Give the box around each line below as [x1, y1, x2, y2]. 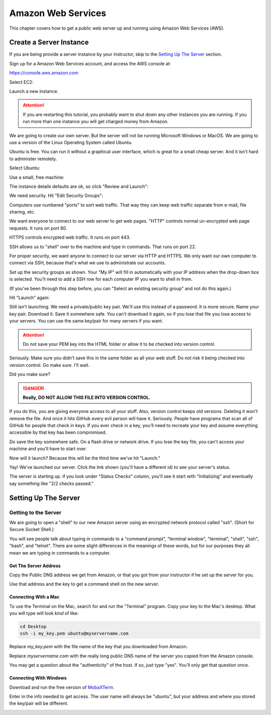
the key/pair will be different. [9, 700, 69, 706]
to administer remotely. [9, 156, 57, 162]
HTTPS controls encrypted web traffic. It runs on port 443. [9, 234, 130, 241]
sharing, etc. [9, 209, 35, 215]
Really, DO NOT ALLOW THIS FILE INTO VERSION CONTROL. [23, 394, 151, 400]
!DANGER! [23, 385, 45, 391]
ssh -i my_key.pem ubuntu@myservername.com [20, 631, 129, 637]
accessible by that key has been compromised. [9, 430, 107, 436]
